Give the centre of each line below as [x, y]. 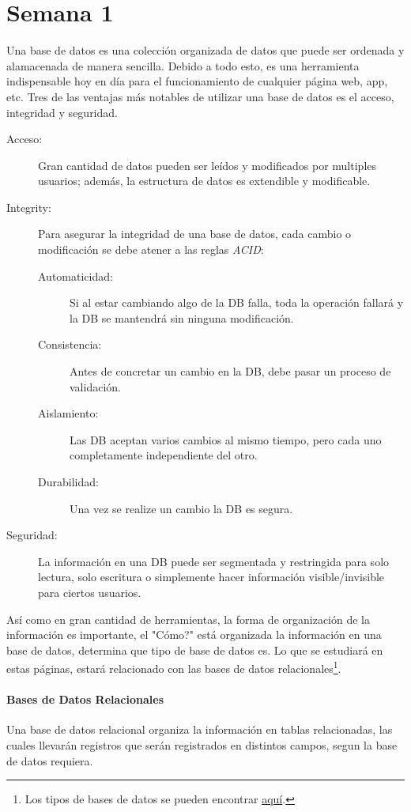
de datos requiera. [50, 760]
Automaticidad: [75, 276]
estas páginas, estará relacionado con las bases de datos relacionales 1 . [174, 667]
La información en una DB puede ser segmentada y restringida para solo [214, 561]
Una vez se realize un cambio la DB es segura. [181, 508]
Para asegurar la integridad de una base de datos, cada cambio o [195, 234]
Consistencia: [70, 344]
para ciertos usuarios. [90, 592]
